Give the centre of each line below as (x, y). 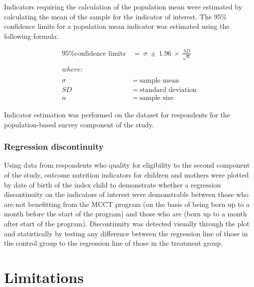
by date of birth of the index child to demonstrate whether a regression (112, 184)
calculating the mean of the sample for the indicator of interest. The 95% (116, 16)
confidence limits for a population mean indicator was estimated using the (117, 26)
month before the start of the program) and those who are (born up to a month (126, 214)
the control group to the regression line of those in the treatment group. (114, 243)
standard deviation (168, 90)
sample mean (159, 80)
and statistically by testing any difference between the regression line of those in (126, 233)
